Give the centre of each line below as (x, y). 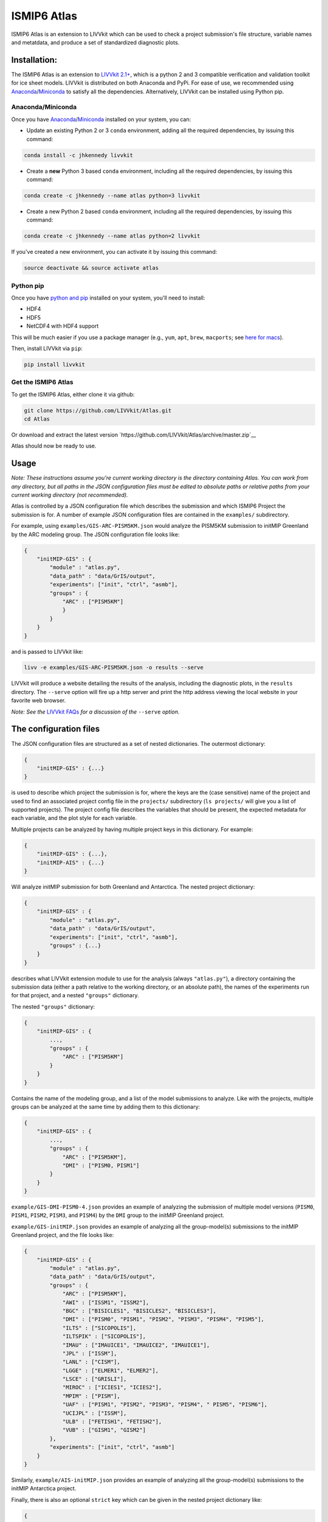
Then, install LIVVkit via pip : (47, 348)
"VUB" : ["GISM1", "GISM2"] (104, 1430)
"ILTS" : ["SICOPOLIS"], (99, 1328)
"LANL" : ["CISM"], (91, 1362)
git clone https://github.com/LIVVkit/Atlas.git (98, 410)
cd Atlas (37, 419)
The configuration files (56, 729)
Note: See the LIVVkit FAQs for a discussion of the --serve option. (95, 712)
